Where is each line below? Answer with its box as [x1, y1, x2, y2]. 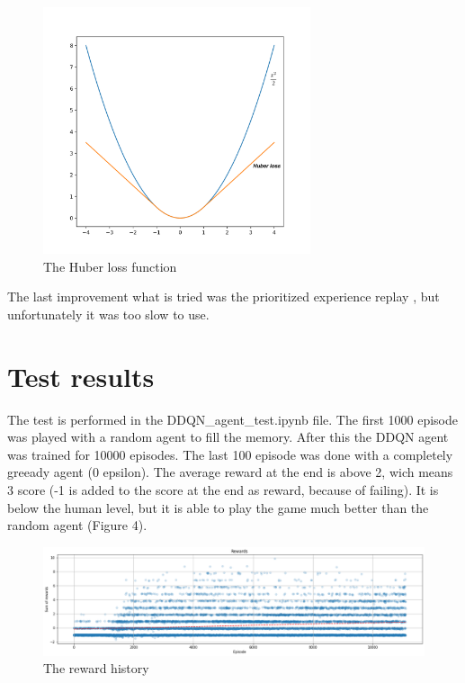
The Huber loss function [43, 256, 177, 275]
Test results [7, 357, 155, 394]
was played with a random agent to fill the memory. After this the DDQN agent [7, 427, 449, 446]
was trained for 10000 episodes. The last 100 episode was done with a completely [7, 445, 453, 463]
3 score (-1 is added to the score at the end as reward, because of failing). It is [7, 481, 439, 499]
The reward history [43, 659, 149, 678]
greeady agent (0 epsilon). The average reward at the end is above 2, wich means [7, 463, 453, 481]
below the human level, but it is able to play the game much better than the [7, 498, 429, 517]
